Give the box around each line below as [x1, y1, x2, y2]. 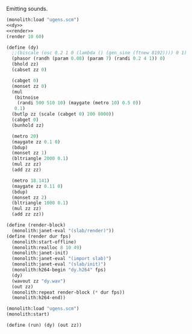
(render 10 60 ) [6, 33, 45, 40]
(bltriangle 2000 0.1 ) [11, 156, 69, 162]
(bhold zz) [11, 61, 39, 67]
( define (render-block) [6, 222, 66, 228]
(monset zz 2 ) [11, 194, 47, 200]
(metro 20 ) [11, 133, 39, 139]
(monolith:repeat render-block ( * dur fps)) [11, 289, 125, 295]
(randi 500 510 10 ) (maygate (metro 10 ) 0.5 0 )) [17, 100, 141, 106]
